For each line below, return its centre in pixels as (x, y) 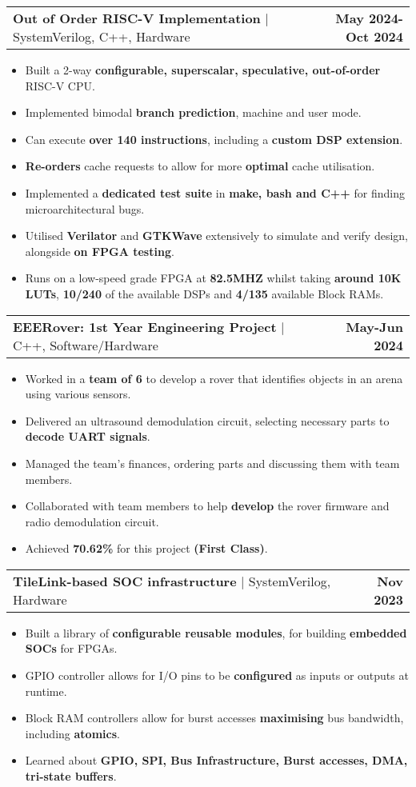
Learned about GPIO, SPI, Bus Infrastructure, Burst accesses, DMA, (216, 760)
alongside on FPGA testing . (100, 251)
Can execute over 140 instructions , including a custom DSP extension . (214, 139)
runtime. (46, 691)
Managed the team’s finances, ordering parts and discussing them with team (212, 463)
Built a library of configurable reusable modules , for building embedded (216, 632)
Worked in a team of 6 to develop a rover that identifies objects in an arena (214, 378)
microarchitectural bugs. (85, 208)
